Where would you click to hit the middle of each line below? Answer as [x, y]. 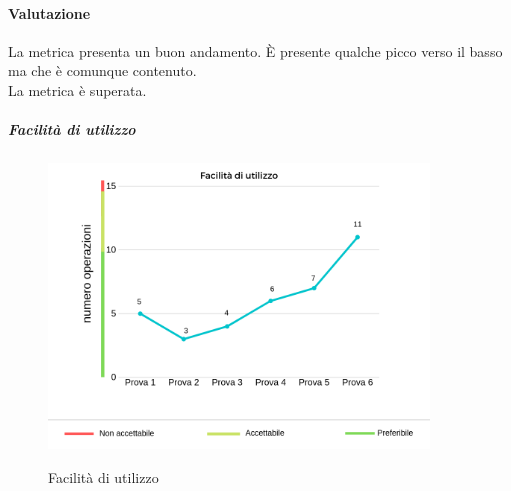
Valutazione [49, 12]
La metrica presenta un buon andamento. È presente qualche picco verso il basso [255, 50]
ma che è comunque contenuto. [102, 70]
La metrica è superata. [77, 89]
